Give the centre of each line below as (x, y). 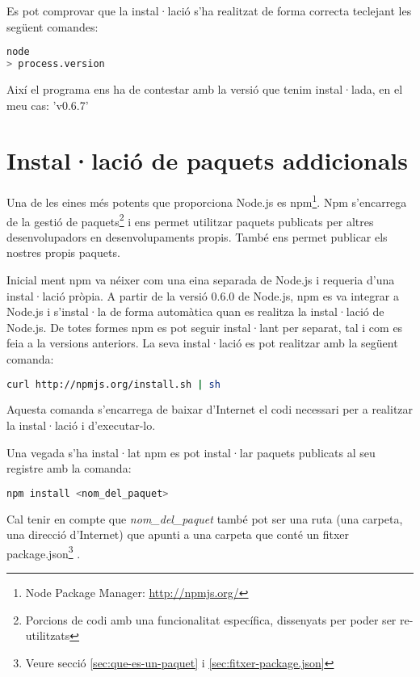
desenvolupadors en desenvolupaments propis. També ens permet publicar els (197, 236)
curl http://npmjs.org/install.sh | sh (113, 384)
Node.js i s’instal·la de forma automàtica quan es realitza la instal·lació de (195, 311)
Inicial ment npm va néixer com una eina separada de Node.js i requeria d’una (201, 279)
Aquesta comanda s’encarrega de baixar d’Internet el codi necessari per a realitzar (210, 409)
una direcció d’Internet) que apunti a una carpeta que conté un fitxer (178, 534)
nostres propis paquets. (63, 252)
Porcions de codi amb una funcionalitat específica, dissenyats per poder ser (211, 619)
